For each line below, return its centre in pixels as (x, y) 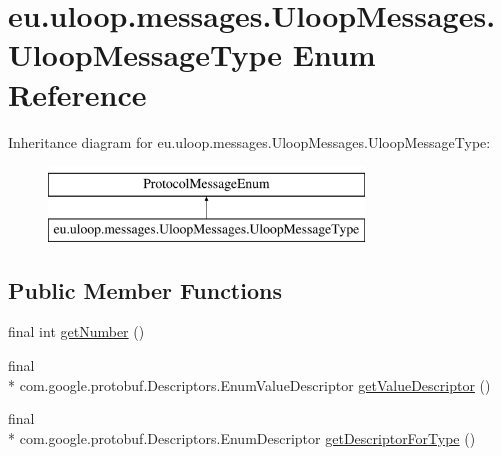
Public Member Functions (145, 289)
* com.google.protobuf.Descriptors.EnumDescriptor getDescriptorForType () (242, 437)
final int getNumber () (76, 331)
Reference (77, 93)
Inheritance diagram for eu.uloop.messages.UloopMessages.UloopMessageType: (249, 141)
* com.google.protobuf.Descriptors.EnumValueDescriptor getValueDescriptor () (249, 384)
